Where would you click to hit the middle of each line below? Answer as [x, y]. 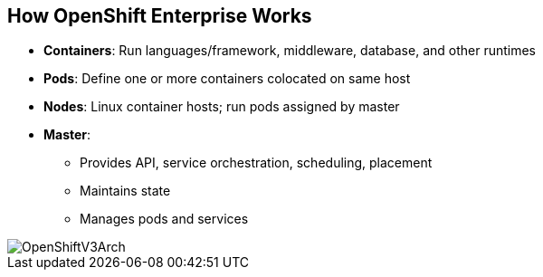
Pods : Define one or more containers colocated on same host [227, 79]
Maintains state [125, 191]
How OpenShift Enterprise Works [160, 16]
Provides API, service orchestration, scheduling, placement [256, 163]
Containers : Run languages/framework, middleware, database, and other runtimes [290, 51]
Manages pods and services [164, 219]
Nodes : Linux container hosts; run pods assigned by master [222, 107]
